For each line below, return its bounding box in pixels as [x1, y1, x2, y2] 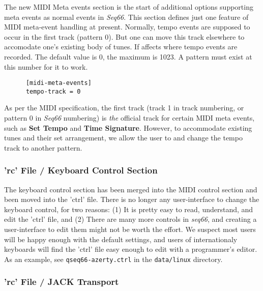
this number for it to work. [4, 61, 88, 72]
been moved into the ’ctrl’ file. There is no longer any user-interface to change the [4, 194, 259, 205]
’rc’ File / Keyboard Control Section [4, 164, 158, 177]
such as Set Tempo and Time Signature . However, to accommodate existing [4, 122, 252, 133]
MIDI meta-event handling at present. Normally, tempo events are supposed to [4, 21, 250, 32]
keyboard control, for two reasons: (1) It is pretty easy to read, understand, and [4, 203, 253, 214]
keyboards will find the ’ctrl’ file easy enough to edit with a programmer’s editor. [4, 244, 257, 254]
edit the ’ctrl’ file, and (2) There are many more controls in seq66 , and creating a [4, 214, 257, 224]
